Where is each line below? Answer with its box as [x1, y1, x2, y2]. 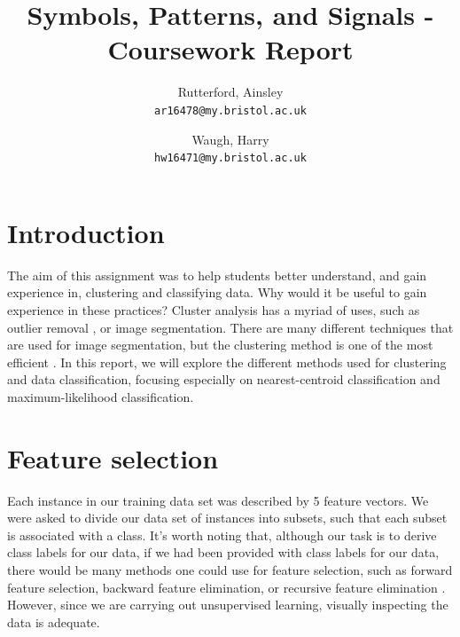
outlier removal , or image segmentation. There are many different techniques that [7, 318, 454, 336]
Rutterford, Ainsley [177, 83, 284, 101]
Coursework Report [107, 31, 354, 67]
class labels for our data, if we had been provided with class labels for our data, [7, 543, 440, 562]
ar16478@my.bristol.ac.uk [154, 104, 307, 117]
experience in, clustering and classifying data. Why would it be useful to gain [7, 283, 427, 302]
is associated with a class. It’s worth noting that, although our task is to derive [7, 525, 437, 544]
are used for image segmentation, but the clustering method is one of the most [7, 335, 433, 354]
